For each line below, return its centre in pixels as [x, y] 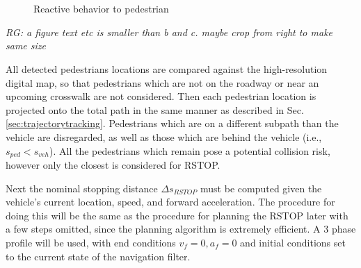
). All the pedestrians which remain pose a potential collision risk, [190, 150]
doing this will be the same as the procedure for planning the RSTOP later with [177, 215]
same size [26, 45]
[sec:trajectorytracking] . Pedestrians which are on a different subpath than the [172, 123]
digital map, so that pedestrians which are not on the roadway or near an [162, 82]
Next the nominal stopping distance [82, 188]
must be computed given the [261, 188]
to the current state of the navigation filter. [98, 256]
